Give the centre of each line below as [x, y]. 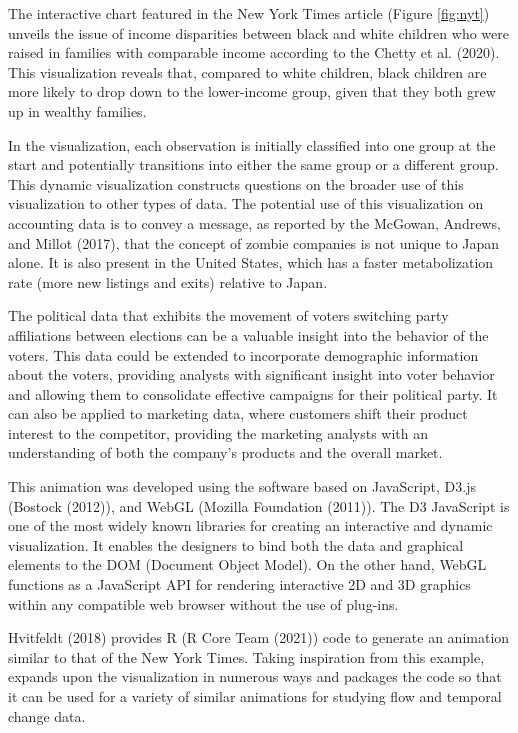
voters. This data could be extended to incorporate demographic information [243, 354]
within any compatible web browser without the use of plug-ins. [203, 603]
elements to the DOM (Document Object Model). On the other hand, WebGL [247, 564]
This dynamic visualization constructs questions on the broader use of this [236, 183]
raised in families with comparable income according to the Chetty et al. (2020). [254, 52]
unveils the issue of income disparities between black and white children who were [258, 32]
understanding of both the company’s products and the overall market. [225, 452]
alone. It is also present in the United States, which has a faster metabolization [251, 262]
